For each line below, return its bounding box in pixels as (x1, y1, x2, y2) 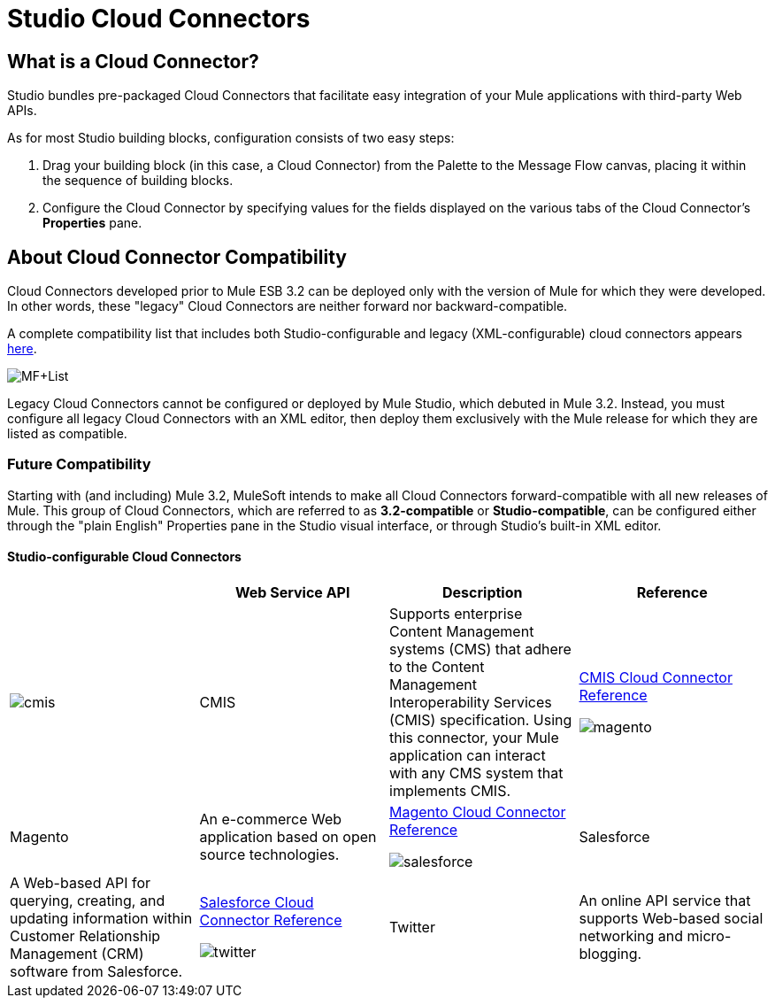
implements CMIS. (389, 781, 511, 800)
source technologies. (199, 845, 340, 863)
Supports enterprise (389, 604, 523, 622)
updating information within (10, 908, 193, 927)
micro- (687, 926, 732, 945)
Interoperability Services (389, 692, 552, 711)
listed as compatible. (7, 426, 127, 442)
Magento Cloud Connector (389, 802, 566, 821)
